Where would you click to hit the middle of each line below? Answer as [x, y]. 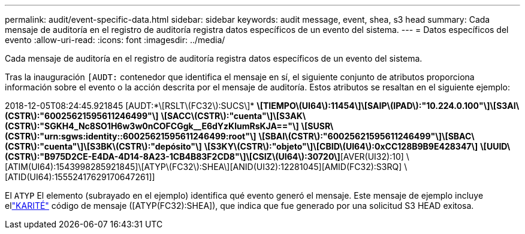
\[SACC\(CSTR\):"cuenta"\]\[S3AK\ [233, 116]
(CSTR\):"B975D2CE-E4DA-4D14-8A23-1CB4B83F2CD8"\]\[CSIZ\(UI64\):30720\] [173, 156]
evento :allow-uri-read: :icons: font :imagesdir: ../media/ [115, 40]
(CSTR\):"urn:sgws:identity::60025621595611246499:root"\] [131, 136]
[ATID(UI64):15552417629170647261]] [80, 177]
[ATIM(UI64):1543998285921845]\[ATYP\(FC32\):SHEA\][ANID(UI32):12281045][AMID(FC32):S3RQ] [203, 167]
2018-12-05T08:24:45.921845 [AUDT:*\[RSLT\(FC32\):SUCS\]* [130, 106]
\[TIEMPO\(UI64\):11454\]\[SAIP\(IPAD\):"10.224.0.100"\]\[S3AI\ [388, 106]
